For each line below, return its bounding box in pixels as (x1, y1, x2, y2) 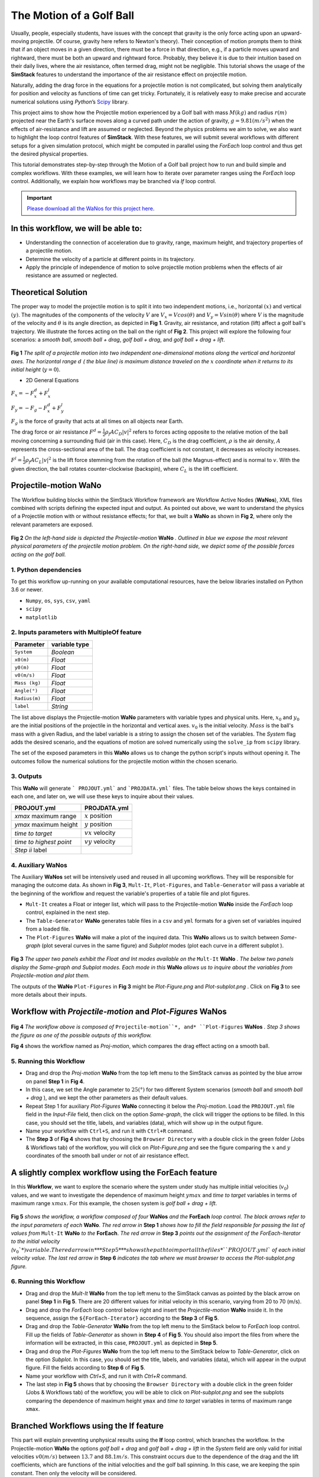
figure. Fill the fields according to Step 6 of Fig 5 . (25, 1364, 145, 1371)
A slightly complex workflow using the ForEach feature (11, 1167, 218, 1178)
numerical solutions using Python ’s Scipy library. (11, 98, 129, 105)
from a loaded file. (25, 925, 70, 933)
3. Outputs (11, 772, 43, 780)
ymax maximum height (14, 821, 78, 829)
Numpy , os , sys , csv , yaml (25, 597, 91, 604)
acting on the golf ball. (11, 551, 66, 558)
